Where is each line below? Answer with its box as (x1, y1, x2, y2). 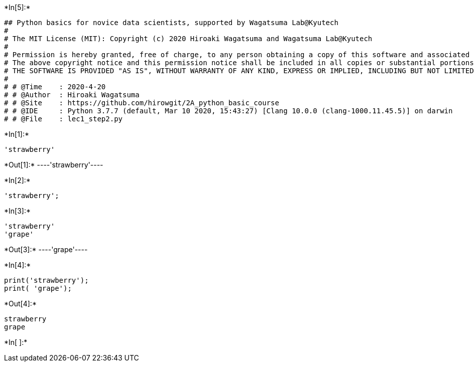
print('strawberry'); (4, 276, 89, 284)
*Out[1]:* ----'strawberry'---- (4, 160, 103, 169)
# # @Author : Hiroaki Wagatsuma (4, 91, 140, 99)
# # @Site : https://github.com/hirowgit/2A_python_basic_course (4, 99, 279, 107)
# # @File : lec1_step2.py (4, 115, 123, 123)
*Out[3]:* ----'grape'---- (4, 245, 88, 254)
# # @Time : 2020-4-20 (4, 83, 106, 91)
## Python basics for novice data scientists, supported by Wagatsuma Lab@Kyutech (4, 19, 338, 27)
